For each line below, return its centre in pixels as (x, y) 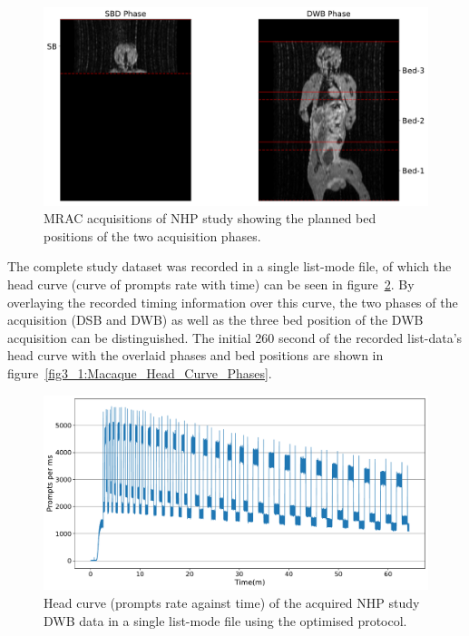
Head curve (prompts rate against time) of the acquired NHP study (232, 603)
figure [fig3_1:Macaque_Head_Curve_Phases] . (140, 372)
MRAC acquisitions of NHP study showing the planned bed (210, 218)
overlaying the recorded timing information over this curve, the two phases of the (233, 302)
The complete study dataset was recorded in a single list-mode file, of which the (230, 266)
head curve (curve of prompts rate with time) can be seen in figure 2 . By (211, 284)
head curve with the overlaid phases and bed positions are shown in (195, 355)
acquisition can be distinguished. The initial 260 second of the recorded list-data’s (235, 337)
